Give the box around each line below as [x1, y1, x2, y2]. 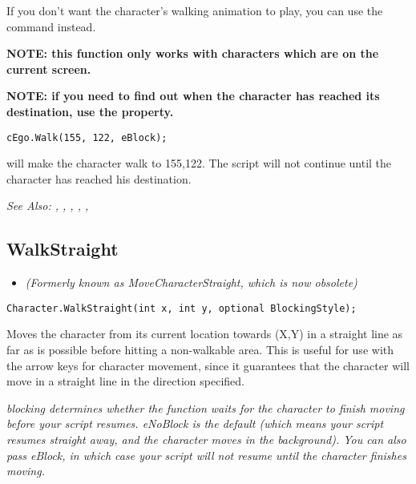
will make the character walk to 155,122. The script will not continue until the [6, 155, 392, 171]
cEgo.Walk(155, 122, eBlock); [6, 131, 168, 143]
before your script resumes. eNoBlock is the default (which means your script [6, 415, 384, 432]
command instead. [6, 18, 96, 34]
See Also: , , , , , [6, 197, 89, 214]
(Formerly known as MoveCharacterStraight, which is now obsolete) [25, 274, 357, 291]
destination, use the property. [6, 103, 174, 119]
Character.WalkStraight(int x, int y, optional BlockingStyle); [6, 302, 357, 314]
